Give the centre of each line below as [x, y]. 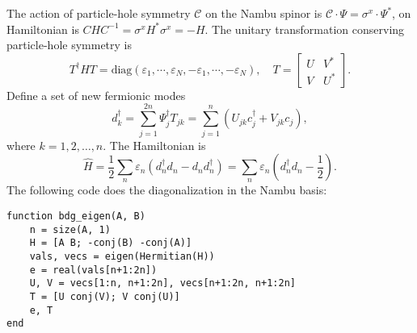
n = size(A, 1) [70, 229]
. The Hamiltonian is [154, 145]
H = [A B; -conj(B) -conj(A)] [111, 243]
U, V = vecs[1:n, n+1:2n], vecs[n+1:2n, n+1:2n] [162, 283]
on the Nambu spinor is [264, 13]
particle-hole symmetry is [69, 45]
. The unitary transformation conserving [305, 29]
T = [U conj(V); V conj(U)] [105, 297]
